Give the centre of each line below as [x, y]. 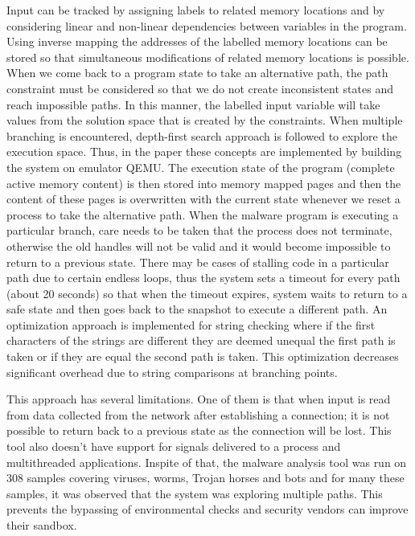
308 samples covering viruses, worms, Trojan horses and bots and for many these [205, 478]
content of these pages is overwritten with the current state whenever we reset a [203, 199]
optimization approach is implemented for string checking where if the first [191, 324]
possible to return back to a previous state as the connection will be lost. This [199, 430]
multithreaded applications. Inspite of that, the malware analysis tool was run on [207, 462]
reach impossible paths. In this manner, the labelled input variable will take [193, 104]
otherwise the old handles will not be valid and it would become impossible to [199, 245]
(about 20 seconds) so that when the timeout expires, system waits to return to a [207, 293]
